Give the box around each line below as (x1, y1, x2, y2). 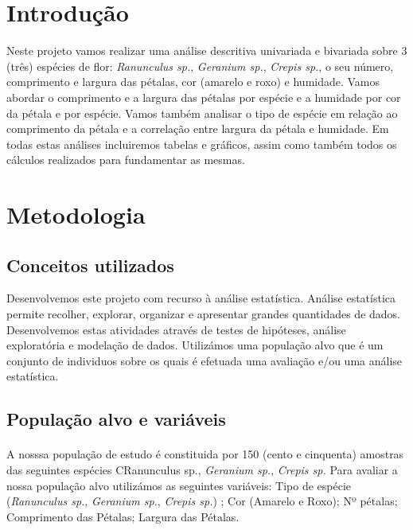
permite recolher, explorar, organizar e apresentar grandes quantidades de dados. (6, 306, 400, 322)
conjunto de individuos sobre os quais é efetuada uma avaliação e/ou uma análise (6, 352, 403, 368)
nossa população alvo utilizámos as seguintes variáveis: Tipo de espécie (6, 477, 352, 493)
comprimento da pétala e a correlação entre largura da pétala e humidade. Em (6, 120, 389, 137)
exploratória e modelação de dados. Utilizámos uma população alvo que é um (6, 337, 384, 353)
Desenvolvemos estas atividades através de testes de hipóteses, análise (6, 321, 346, 337)
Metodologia (6, 198, 146, 231)
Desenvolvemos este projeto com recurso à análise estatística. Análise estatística (6, 290, 396, 306)
